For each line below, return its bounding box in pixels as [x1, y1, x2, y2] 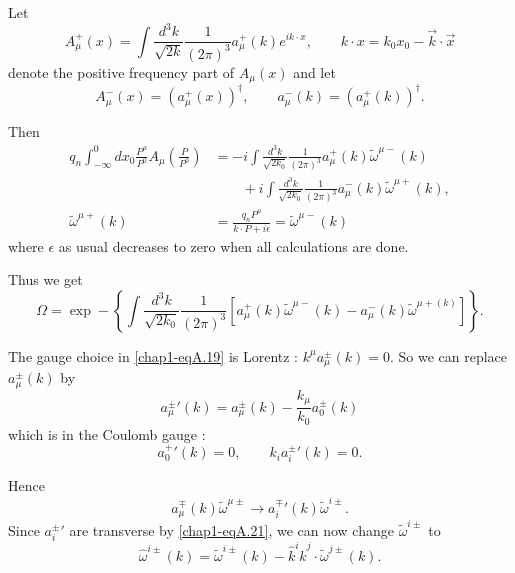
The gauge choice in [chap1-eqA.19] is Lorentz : [8, 345, 299, 366]
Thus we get [8, 269, 83, 290]
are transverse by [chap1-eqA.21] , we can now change [69, 519, 394, 540]
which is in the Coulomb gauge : [8, 423, 206, 444]
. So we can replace [389, 345, 507, 366]
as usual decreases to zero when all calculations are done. [58, 235, 409, 256]
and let [293, 61, 336, 82]
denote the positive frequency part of [8, 61, 235, 82]
